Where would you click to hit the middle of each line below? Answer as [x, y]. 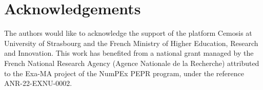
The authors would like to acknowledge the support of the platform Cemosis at [128, 33]
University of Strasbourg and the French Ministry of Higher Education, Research [131, 43]
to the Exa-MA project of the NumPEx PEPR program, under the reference [124, 73]
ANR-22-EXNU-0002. [38, 83]
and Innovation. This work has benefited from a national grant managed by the [129, 53]
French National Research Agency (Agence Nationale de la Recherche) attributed [132, 63]
